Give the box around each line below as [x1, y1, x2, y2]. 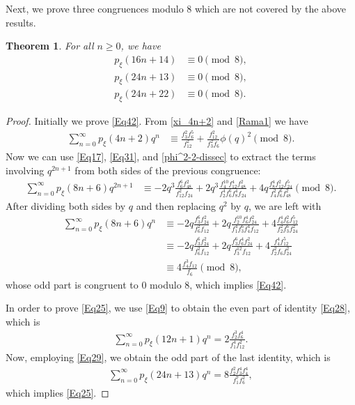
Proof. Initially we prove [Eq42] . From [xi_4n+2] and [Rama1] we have [6, 114, 308, 128]
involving [6, 163, 45, 178]
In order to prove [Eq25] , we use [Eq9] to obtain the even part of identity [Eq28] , [6, 300, 350, 315]
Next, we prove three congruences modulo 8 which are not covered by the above [6, 1, 347, 15]
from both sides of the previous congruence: [74, 163, 261, 178]
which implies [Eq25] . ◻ [6, 385, 109, 400]
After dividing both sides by [6, 199, 126, 213]
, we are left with [248, 199, 322, 213]
